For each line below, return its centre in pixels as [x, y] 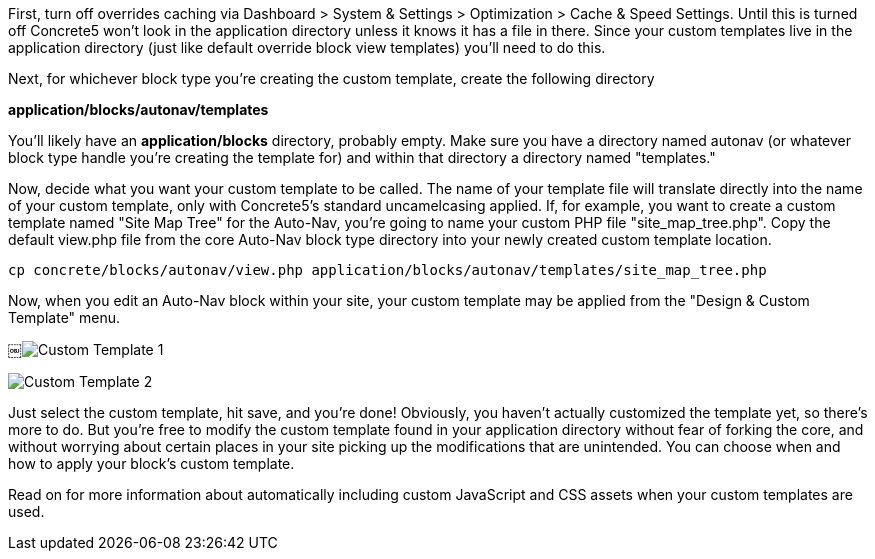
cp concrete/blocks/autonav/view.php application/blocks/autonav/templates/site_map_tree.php [387, 270]
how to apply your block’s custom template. [151, 463]
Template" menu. [64, 317]
